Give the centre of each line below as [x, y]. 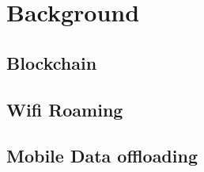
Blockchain [52, 62]
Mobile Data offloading [102, 156]
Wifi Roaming [65, 109]
